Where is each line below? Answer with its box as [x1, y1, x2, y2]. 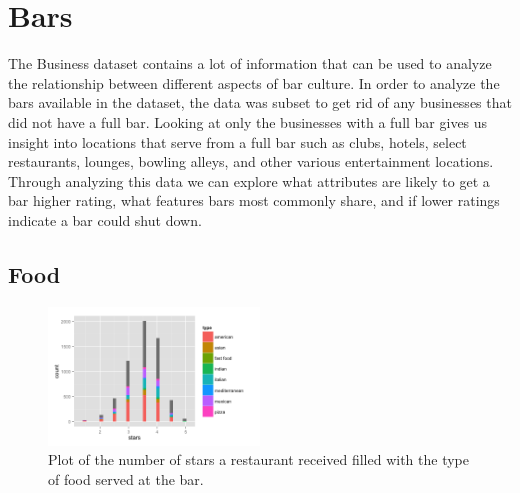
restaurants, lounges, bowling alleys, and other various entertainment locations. [8, 151, 494, 172]
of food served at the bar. [48, 468, 204, 489]
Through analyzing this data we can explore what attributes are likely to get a [8, 170, 490, 191]
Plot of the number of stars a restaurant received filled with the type [48, 449, 470, 470]
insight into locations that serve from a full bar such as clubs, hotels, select [8, 131, 467, 152]
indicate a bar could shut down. [8, 209, 202, 230]
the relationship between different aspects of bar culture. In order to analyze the [8, 72, 500, 93]
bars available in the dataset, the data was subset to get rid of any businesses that [8, 92, 512, 113]
